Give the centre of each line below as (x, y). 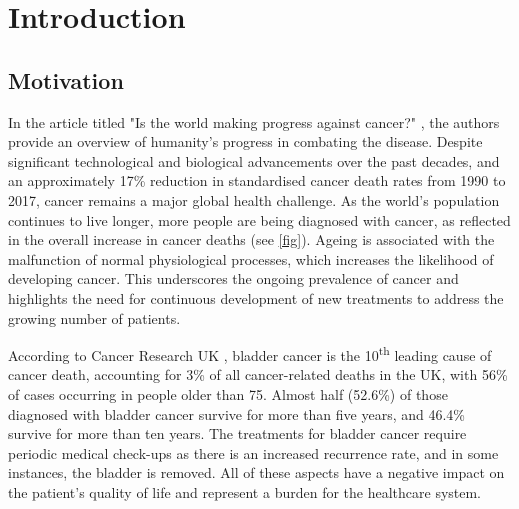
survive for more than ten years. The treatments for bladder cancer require (237, 433)
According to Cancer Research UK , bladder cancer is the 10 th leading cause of (250, 353)
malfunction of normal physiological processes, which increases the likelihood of (251, 258)
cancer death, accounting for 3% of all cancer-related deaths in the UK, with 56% (258, 374)
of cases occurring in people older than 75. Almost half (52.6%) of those (228, 393)
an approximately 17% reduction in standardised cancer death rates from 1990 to (257, 180)
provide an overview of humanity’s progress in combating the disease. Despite (245, 141)
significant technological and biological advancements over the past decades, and (254, 160)
